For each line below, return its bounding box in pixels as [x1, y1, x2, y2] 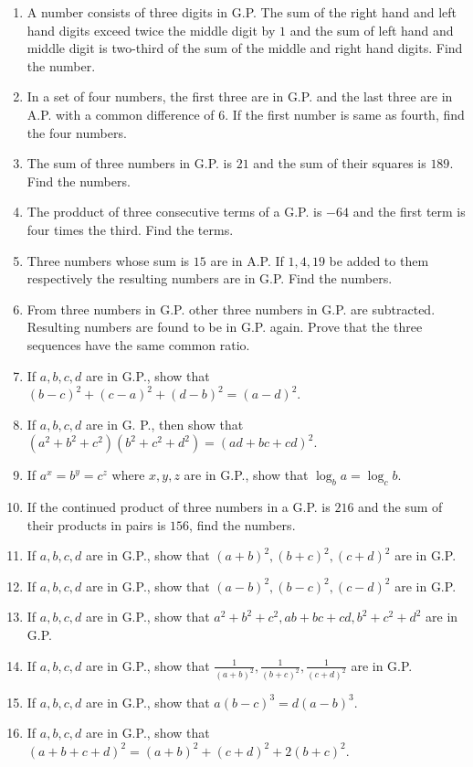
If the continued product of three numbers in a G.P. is [26, 497, 331, 517]
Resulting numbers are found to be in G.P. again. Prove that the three [26, 317, 423, 336]
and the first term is [352, 202, 466, 221]
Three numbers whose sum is [26, 250, 190, 270]
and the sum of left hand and [289, 20, 454, 39]
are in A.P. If [210, 250, 284, 270]
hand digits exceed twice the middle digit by [26, 20, 276, 39]
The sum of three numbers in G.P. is [26, 154, 233, 173]
